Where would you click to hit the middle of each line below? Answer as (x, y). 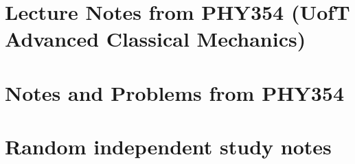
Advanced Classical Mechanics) (156, 39)
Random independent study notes (168, 147)
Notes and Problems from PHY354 (174, 92)
